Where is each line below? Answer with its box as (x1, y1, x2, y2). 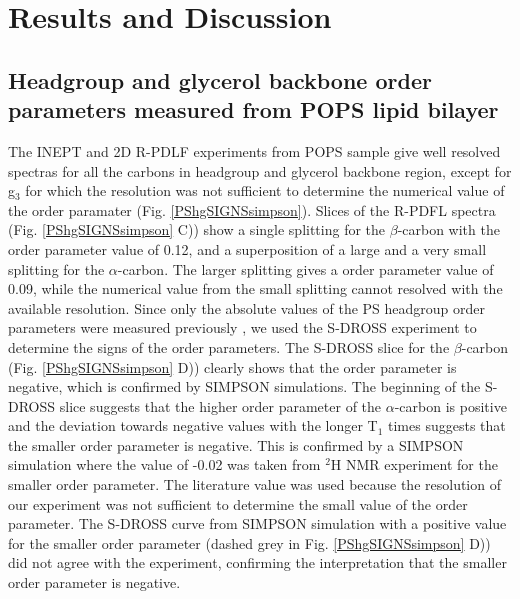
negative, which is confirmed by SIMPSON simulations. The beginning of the (8, 376, 481, 397)
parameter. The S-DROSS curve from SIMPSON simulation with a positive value (8, 513, 507, 534)
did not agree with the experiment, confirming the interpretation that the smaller (8, 552, 507, 573)
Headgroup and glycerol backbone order (8, 64, 432, 95)
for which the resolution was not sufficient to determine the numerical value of (25, 180, 505, 201)
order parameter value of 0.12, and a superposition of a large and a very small (8, 238, 487, 259)
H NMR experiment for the (330, 454, 498, 475)
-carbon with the (397, 219, 500, 240)
